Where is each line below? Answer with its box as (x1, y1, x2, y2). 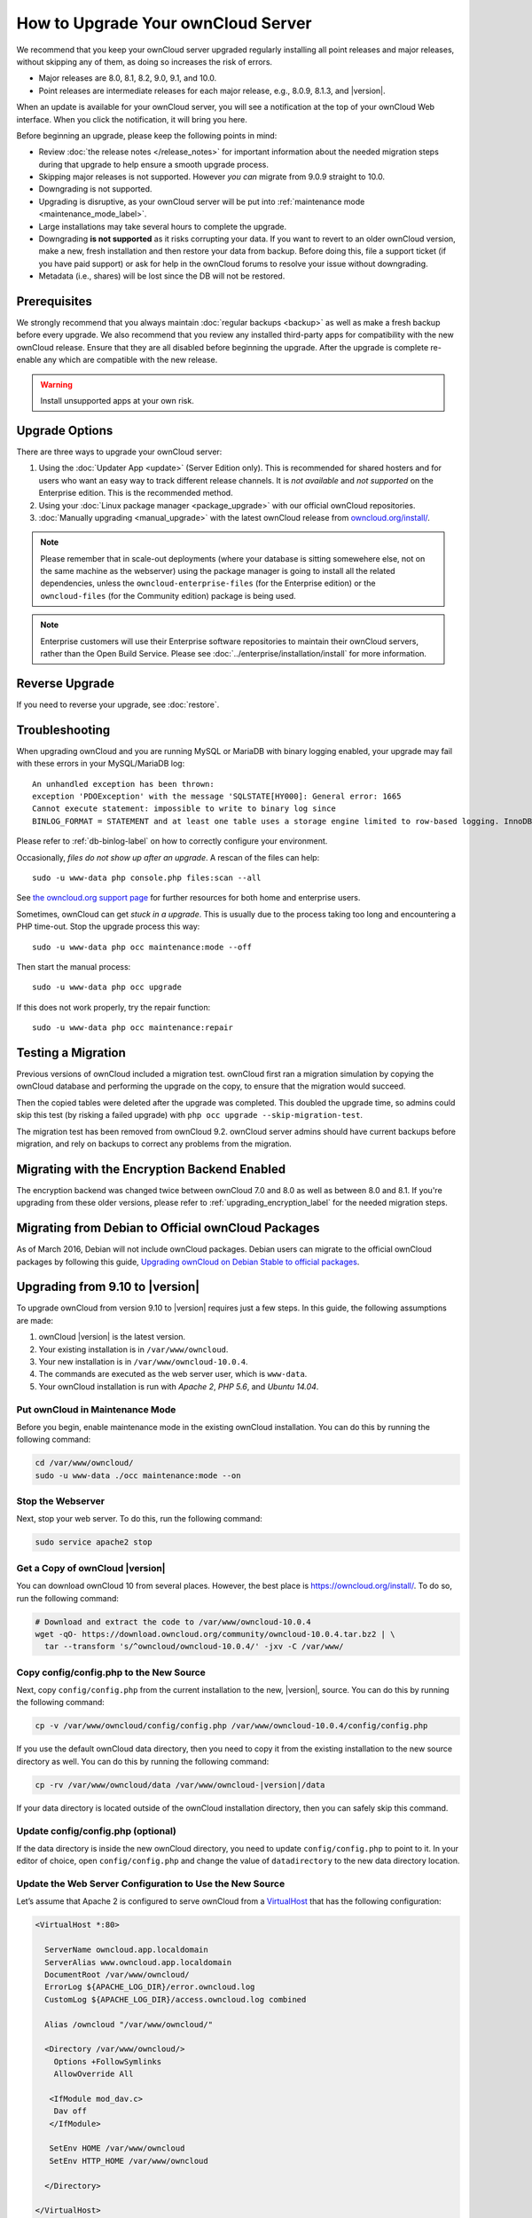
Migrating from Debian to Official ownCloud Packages (16, 1221, 320, 1236)
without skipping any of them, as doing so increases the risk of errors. (16, 56, 273, 67)
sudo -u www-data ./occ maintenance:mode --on (35, 1470, 241, 1481)
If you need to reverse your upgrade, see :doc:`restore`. (16, 699, 220, 710)
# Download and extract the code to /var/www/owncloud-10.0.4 (35, 1616, 311, 1627)
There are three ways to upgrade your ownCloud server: (16, 446, 223, 457)
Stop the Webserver (16, 1495, 106, 1507)
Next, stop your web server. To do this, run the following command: (16, 1514, 263, 1524)
